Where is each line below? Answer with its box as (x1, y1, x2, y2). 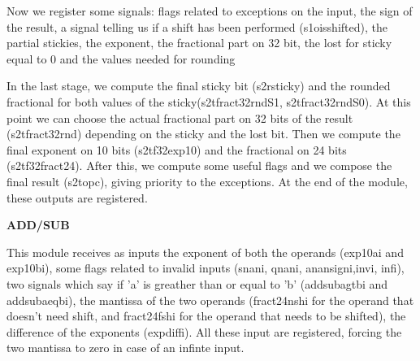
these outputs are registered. (6, 189, 148, 206)
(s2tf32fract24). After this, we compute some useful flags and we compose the (6, 157, 392, 174)
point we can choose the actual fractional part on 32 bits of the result (6, 109, 353, 126)
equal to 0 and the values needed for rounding (6, 50, 236, 67)
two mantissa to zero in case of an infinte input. (6, 339, 245, 356)
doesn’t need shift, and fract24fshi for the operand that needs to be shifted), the (6, 307, 406, 324)
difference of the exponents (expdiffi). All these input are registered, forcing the (6, 323, 402, 340)
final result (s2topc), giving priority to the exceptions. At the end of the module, (6, 172, 408, 189)
